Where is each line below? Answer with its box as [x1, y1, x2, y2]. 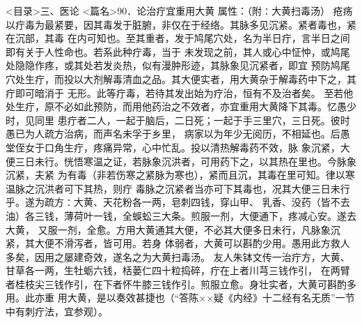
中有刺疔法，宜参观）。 [6, 304, 108, 319]
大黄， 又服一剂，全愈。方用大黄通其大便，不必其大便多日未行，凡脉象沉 [6, 222, 340, 236]
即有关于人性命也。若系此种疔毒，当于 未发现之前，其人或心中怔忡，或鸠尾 [6, 44, 350, 59]
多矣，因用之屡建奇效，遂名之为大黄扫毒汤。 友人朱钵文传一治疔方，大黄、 [6, 249, 350, 264]
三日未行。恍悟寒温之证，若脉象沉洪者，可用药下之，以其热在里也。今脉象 [15, 153, 356, 168]
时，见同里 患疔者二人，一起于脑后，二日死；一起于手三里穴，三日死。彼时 [6, 112, 350, 127]
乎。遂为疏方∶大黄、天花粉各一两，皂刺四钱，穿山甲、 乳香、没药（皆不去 [6, 195, 350, 209]
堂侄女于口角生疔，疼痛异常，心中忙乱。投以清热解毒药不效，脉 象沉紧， [6, 140, 340, 154]
